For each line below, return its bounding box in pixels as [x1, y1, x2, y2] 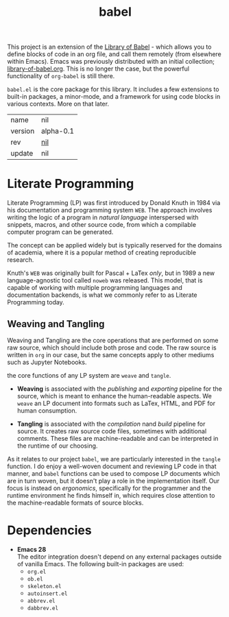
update [10, 149, 34, 158]
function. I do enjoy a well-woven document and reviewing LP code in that [7, 462, 217, 470]
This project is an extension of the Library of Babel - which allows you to [7, 43, 212, 51]
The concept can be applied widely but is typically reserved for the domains [7, 241, 222, 250]
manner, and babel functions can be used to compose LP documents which [7, 469, 221, 477]
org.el [27, 568, 47, 575]
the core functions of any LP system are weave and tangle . [7, 371, 171, 379]
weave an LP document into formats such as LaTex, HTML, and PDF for [16, 399, 216, 407]
